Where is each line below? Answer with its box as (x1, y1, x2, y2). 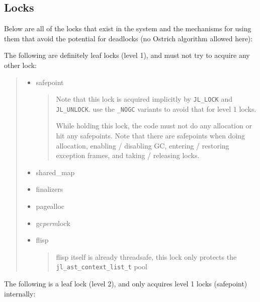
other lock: (4, 59, 37, 70)
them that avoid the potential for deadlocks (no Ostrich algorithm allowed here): (4, 33, 253, 43)
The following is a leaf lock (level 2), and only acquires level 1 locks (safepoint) (4, 278, 247, 289)
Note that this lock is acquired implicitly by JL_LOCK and (56, 94, 232, 104)
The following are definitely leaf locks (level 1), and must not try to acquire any (4, 50, 250, 60)
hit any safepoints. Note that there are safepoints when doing (56, 130, 245, 141)
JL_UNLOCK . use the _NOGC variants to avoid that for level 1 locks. (56, 103, 256, 114)
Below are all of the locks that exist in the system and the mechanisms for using (4, 23, 251, 34)
